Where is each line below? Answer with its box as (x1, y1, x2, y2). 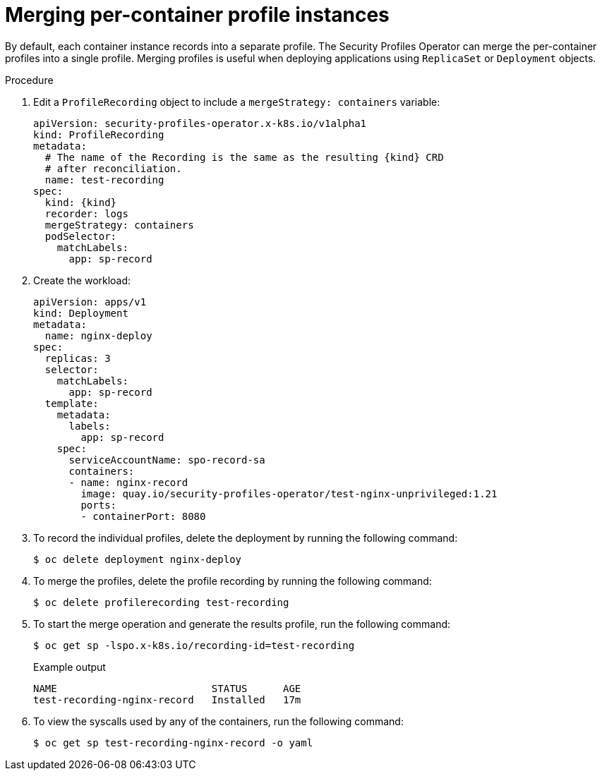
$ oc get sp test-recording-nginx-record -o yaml (33, 736, 313, 748)
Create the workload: (33, 274, 131, 286)
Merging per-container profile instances (5, 3, 390, 27)
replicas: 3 (44, 352, 111, 364)
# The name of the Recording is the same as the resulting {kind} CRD (44, 151, 444, 163)
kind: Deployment (33, 307, 128, 319)
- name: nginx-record (68, 476, 188, 488)
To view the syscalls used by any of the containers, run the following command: (33, 715, 404, 727)
